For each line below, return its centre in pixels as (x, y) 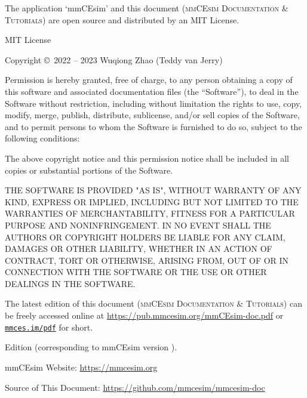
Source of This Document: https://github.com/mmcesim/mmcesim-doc (135, 387)
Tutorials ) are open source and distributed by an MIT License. (122, 19)
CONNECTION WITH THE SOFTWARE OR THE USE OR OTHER (136, 272)
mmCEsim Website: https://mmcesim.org (81, 367)
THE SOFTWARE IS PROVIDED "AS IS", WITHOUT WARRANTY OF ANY (153, 190)
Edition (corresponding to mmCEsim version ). (91, 347)
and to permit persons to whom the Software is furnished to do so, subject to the (153, 126)
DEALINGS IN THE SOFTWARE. (70, 283)
